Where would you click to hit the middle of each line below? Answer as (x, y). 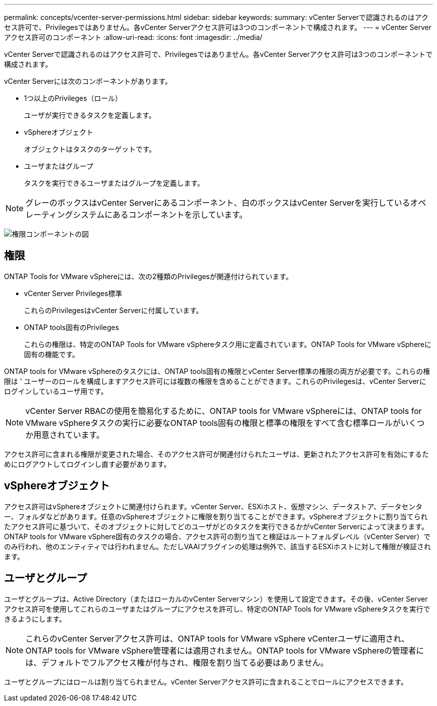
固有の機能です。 (52, 354)
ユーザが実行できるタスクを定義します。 (90, 115)
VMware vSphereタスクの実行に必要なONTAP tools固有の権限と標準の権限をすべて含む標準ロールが (213, 423)
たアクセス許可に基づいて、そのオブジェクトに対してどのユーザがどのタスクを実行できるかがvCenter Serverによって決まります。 (216, 526)
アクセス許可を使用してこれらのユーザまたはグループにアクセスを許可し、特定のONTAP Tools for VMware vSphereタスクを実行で (217, 609)
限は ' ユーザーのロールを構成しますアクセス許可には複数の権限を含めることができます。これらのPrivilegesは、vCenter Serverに (215, 381)
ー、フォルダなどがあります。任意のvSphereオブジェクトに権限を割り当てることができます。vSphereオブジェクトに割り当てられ (216, 516)
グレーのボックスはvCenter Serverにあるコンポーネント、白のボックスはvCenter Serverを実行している (218, 203)
